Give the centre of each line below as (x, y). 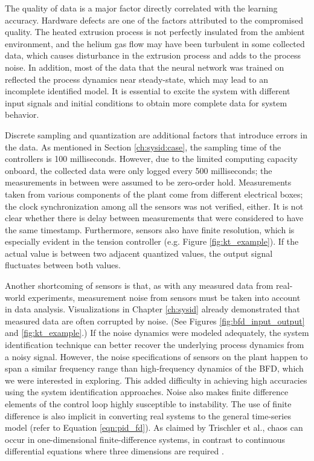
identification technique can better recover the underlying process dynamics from (155, 345)
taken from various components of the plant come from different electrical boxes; (154, 194)
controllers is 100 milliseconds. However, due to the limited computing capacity (151, 159)
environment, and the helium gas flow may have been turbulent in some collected (155, 43)
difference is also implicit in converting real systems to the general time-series (148, 415)
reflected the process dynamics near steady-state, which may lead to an (137, 79)
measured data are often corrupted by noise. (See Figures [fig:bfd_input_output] (155, 321)
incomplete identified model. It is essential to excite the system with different (148, 91)
